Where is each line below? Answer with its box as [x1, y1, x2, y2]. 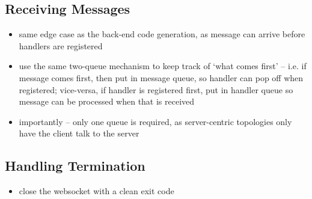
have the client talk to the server [19, 127, 139, 139]
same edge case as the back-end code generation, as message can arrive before [19, 28, 305, 40]
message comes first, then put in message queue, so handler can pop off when [19, 71, 304, 84]
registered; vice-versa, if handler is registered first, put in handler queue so [19, 83, 293, 96]
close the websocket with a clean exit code [19, 185, 174, 197]
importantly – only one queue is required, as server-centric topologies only [19, 115, 292, 127]
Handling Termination [5, 156, 145, 175]
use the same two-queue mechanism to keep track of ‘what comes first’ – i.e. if [19, 60, 307, 72]
